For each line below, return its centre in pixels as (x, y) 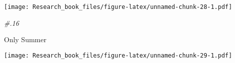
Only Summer (25, 39)
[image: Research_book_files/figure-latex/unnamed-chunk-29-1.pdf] (118, 55)
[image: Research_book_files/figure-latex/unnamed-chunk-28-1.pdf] (118, 7)
